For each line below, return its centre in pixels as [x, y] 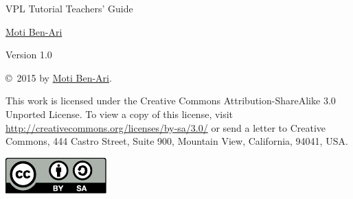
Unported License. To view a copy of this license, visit [119, 114]
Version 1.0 [29, 55]
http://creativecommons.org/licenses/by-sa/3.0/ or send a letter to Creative [166, 127]
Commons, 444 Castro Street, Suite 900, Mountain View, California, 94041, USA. [177, 141]
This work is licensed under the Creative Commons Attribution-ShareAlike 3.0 [171, 101]
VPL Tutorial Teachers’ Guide [69, 8]
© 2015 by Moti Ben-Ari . [59, 77]
